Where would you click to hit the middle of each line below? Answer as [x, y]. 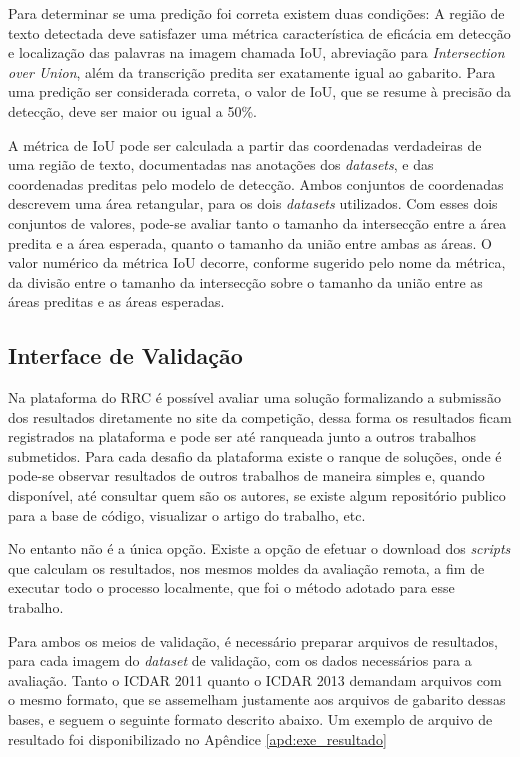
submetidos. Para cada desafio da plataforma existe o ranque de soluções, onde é [255, 455]
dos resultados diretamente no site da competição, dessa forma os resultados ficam [260, 416]
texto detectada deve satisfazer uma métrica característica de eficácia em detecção [259, 32]
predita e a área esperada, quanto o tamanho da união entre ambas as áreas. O [250, 242]
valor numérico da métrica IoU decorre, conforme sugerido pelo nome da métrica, [257, 262]
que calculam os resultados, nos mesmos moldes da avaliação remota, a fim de [246, 567]
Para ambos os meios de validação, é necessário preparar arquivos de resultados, [253, 640]
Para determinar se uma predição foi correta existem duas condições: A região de [256, 13]
